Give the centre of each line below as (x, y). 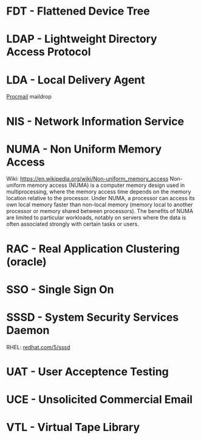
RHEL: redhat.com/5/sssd (39, 347)
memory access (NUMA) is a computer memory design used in (106, 185)
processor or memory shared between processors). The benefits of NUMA (100, 211)
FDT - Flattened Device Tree (78, 11)
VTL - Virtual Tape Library (73, 428)
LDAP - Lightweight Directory (82, 39)
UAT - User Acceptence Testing (87, 372)
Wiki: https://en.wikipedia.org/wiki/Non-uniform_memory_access (87, 179)
